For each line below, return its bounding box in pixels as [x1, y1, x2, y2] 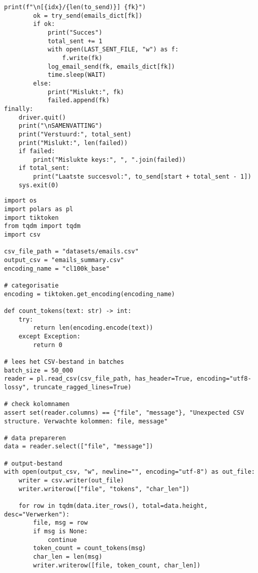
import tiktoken [4, 214, 59, 221]
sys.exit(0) [18, 181, 59, 189]
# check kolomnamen [4, 400, 70, 408]
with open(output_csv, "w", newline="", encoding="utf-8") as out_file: [4, 468, 255, 476]
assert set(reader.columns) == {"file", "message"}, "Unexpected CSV [4, 409, 244, 416]
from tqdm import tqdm [4, 222, 81, 230]
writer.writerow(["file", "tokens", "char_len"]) [18, 485, 190, 493]
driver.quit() [18, 113, 66, 121]
